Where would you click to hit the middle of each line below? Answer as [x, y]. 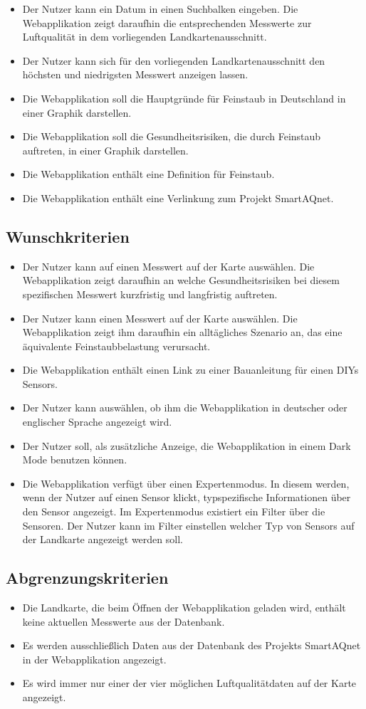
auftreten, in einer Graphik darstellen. [105, 150]
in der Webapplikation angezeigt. [94, 659]
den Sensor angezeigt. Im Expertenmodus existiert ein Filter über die [174, 511]
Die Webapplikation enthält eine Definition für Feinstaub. [148, 174]
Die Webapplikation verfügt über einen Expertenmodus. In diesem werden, [186, 483]
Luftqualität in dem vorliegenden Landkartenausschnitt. [145, 37]
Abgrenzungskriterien [87, 578]
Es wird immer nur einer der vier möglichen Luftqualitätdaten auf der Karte [189, 683]
